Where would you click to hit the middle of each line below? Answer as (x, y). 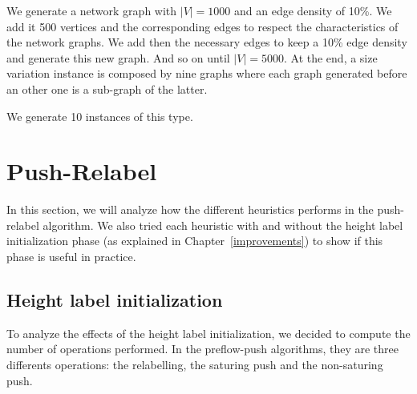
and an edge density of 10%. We (313, 10)
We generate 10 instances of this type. (100, 116)
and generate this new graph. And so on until (118, 57)
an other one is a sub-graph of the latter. (107, 88)
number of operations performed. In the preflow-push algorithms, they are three (203, 349)
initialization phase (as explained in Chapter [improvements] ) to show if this (195, 241)
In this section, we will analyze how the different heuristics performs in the (190, 209)
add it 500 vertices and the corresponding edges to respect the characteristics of (202, 26)
